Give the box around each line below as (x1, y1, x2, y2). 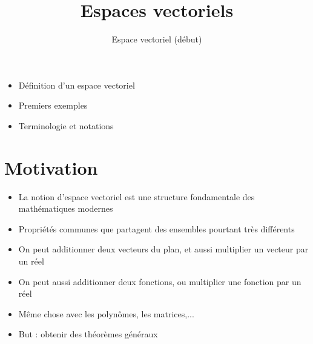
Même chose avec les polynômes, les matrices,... (18, 307, 194, 320)
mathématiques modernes (18, 202, 113, 215)
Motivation (4, 155, 98, 180)
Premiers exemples (18, 99, 88, 112)
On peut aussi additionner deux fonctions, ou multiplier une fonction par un (18, 275, 301, 288)
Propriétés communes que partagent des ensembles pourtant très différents (18, 222, 295, 235)
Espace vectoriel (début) (111, 33, 202, 46)
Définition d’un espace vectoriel (18, 78, 135, 91)
